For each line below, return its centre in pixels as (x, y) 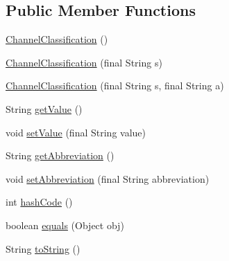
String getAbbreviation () (60, 155)
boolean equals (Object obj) (65, 225)
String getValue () (44, 108)
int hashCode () (39, 202)
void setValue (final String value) (76, 132)
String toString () (43, 248)
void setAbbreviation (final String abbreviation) (108, 178)
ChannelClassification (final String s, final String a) (115, 85)
